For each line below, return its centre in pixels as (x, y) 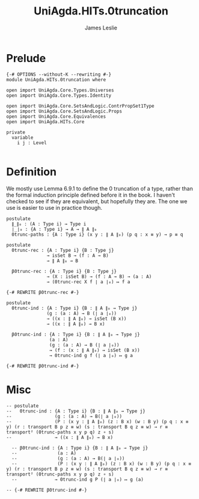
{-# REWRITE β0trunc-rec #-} (43, 292)
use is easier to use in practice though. (54, 207)
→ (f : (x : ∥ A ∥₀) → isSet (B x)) (94, 350)
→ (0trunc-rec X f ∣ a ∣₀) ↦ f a (88, 282)
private (16, 132)
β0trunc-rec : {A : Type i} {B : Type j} (64, 271)
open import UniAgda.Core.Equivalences (56, 116)
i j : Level (32, 142)
